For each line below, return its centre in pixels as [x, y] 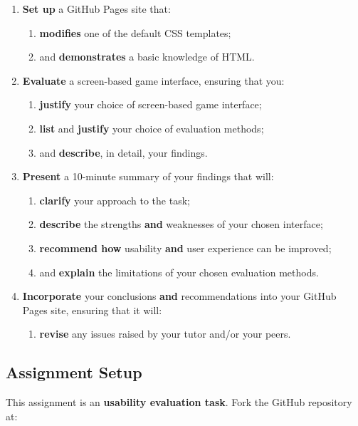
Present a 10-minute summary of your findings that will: [148, 176]
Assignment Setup [74, 372]
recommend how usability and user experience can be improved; [185, 248]
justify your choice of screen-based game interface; [151, 104]
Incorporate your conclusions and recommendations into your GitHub [179, 296]
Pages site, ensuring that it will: [92, 310]
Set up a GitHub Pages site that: [96, 9]
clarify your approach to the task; [115, 200]
